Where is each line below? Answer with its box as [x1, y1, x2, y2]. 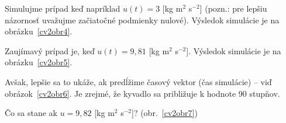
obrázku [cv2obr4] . [5, 25, 73, 37]
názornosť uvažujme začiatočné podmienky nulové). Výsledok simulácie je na [5, 13, 280, 26]
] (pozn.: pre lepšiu [199, 2, 267, 14]
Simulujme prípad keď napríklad [5, 2, 120, 14]
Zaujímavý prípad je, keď [5, 44, 95, 57]
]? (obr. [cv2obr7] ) [132, 107, 198, 119]
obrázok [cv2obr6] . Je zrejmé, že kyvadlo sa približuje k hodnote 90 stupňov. [5, 87, 280, 99]
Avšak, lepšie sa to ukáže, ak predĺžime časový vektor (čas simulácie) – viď [5, 75, 272, 87]
